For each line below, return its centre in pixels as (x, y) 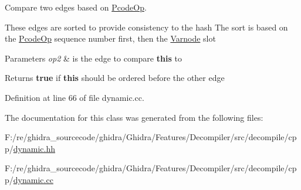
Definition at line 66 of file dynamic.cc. (75, 97)
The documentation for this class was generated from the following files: (134, 117)
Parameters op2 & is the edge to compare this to (93, 58)
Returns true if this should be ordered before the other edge (115, 78)
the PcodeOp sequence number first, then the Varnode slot (110, 38)
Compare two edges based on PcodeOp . (76, 7)
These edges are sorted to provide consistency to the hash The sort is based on (146, 27)
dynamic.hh (34, 148)
